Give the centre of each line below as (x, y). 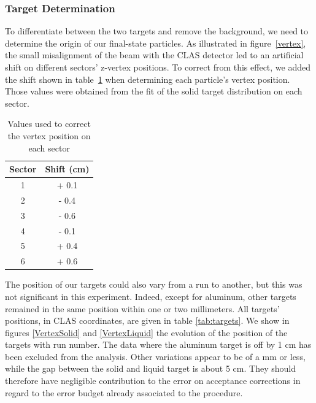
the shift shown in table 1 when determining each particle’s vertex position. (148, 79)
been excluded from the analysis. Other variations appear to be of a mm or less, (155, 356)
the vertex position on (49, 135)
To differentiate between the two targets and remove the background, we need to (157, 31)
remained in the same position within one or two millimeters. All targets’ (142, 308)
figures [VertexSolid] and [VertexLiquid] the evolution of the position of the (146, 332)
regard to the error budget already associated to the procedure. (124, 392)
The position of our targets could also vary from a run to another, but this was (154, 284)
